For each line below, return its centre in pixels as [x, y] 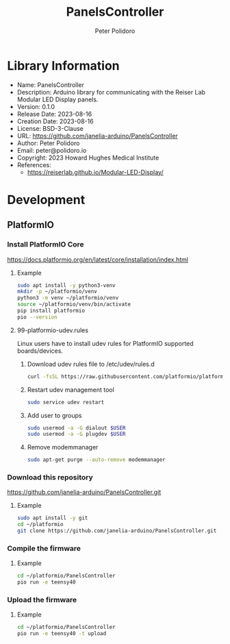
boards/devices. [40, 351]
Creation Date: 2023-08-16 [55, 121]
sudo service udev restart [66, 402]
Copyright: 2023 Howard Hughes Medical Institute [88, 158]
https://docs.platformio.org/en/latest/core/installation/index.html [98, 259]
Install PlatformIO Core [46, 245]
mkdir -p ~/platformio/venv [57, 292]
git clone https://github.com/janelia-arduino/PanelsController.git [117, 531]
